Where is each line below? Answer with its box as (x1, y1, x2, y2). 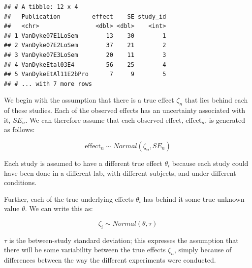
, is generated (205, 114, 246, 125)
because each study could (172, 158, 249, 168)
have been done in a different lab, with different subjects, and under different (4, 167, 236, 178)
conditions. (4, 177, 37, 188)
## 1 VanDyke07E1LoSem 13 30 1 (4, 32, 166, 39)
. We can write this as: (25, 203, 93, 214)
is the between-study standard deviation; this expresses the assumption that (9, 235, 239, 245)
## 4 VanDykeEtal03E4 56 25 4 (4, 61, 166, 68)
